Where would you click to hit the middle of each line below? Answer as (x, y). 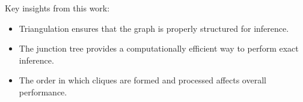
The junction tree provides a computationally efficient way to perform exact (159, 48)
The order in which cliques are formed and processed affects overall (142, 80)
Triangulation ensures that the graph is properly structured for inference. (154, 28)
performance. (43, 91)
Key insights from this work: (57, 8)
